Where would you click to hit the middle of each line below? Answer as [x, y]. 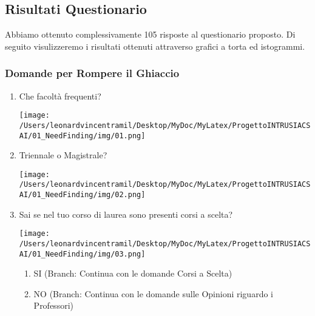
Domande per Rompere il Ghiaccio [92, 73]
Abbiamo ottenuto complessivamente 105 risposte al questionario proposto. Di [150, 34]
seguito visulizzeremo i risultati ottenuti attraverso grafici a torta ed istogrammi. [155, 46]
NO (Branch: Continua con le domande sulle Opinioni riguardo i [153, 293]
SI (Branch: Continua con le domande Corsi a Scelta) [133, 273]
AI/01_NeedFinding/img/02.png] [82, 195]
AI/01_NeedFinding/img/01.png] [82, 136]
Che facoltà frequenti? [60, 96]
